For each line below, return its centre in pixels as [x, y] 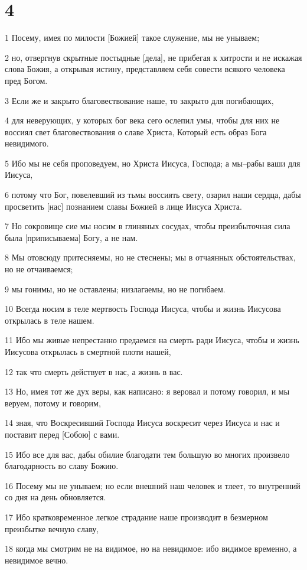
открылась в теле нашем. [50, 320]
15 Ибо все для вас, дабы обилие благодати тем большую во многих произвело [147, 454]
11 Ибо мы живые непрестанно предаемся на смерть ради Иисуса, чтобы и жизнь [152, 340]
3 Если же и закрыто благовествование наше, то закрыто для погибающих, [139, 100]
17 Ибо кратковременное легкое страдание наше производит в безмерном [136, 517]
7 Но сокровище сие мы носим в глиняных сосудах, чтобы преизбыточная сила [148, 226]
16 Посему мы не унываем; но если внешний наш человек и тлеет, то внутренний [153, 485]
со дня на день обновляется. [55, 497]
